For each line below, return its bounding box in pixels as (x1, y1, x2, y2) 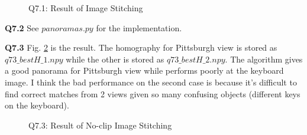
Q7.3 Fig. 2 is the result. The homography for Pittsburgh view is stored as (5, 41, 277, 54)
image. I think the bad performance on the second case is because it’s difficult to (5, 75, 297, 88)
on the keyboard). (5, 99, 69, 111)
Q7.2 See (5, 21, 39, 34)
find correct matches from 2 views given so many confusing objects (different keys (5, 87, 300, 100)
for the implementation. (96, 21, 182, 34)
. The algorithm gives (225, 52, 303, 65)
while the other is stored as (66, 52, 164, 65)
